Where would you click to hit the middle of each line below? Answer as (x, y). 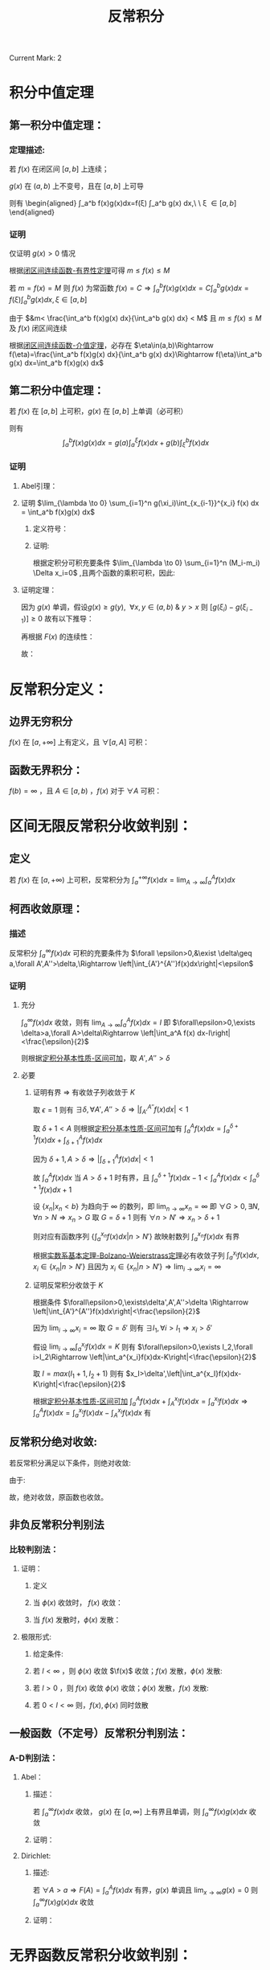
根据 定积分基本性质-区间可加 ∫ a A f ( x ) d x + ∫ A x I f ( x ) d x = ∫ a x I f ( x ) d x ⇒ (140, 1401)
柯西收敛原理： (46, 909)
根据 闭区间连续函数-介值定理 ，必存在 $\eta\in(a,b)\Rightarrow (111, 346)
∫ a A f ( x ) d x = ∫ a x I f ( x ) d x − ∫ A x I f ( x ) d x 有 (92, 1413)
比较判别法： (34, 1550)
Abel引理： (39, 485)
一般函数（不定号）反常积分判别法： (99, 1733)
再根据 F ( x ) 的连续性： (57, 637)
